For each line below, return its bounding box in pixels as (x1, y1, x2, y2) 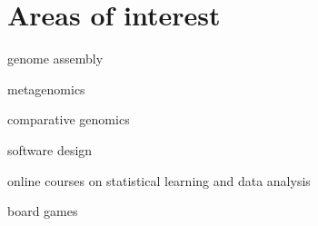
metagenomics (7, 79, 85, 98)
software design (7, 140, 93, 159)
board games (7, 201, 78, 221)
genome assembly (7, 49, 104, 68)
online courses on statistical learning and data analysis (7, 171, 311, 190)
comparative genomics (7, 110, 130, 129)
